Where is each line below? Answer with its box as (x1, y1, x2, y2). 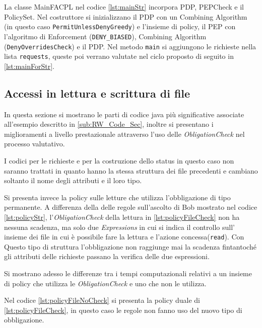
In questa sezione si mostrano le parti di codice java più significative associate (4, 109, 244, 119)
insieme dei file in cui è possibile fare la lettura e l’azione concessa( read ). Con (4, 231, 244, 242)
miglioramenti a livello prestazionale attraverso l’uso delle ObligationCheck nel (4, 128, 245, 139)
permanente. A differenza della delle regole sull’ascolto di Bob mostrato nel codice (4, 202, 257, 212)
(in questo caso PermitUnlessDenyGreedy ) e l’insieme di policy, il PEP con (4, 21, 236, 32)
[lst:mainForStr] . (4, 60, 54, 71)
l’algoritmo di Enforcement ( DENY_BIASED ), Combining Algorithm (4, 31, 207, 41)
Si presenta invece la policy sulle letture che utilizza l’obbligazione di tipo (4, 192, 231, 202)
